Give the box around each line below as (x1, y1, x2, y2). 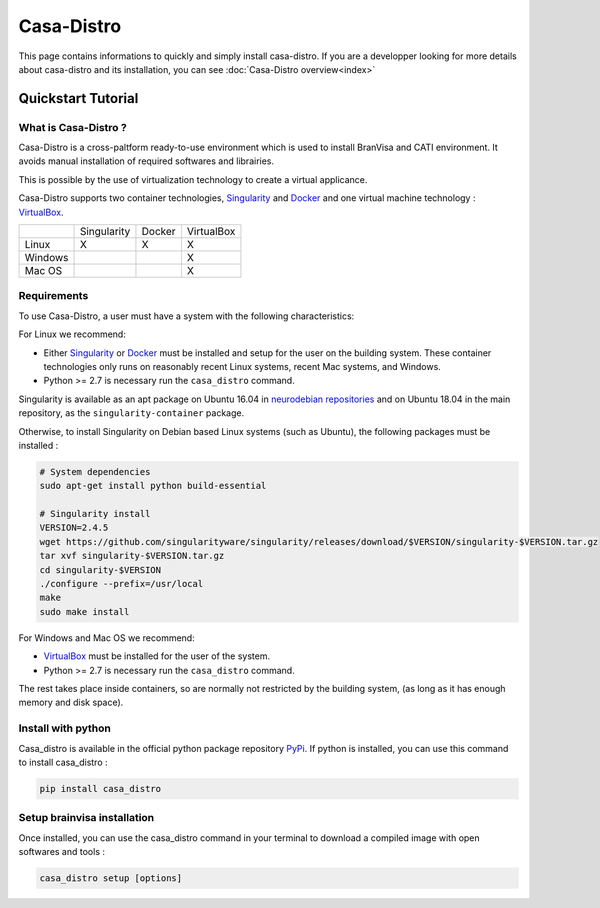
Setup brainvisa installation (18, 811, 155, 825)
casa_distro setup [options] (39, 872, 183, 884)
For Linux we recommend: (18, 328, 127, 340)
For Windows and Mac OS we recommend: (18, 631, 195, 644)
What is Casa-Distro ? (18, 120, 127, 134)
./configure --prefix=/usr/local (39, 578, 204, 590)
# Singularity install (39, 508, 151, 520)
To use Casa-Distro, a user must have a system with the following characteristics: (18, 310, 355, 322)
